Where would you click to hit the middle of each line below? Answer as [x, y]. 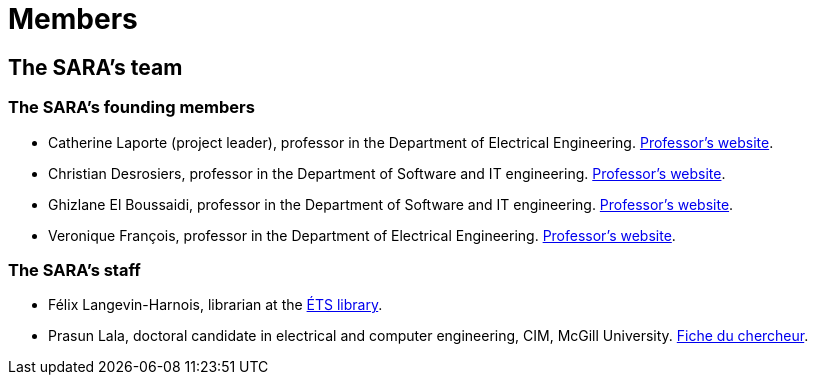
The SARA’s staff [74, 269]
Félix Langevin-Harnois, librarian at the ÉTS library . [215, 305]
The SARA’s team [95, 67]
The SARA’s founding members [131, 107]
